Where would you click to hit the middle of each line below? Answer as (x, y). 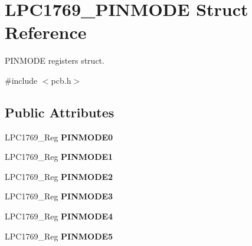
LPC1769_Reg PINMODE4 (59, 216)
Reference (46, 32)
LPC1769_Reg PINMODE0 (59, 137)
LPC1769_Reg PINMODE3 (59, 196)
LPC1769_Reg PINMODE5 (59, 236)
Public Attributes (60, 112)
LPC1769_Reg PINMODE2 (59, 176)
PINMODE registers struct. (55, 60)
